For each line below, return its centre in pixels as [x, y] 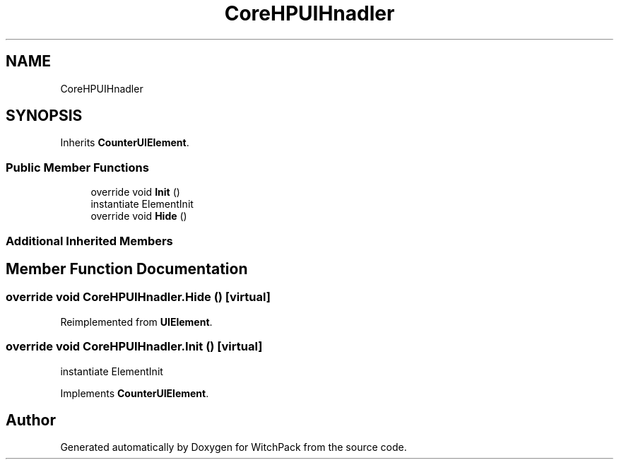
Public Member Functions [77, 167]
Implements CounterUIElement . [135, 393]
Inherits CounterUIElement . [125, 143]
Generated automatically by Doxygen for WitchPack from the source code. [234, 447]
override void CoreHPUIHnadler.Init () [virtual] [134, 347]
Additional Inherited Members [89, 241]
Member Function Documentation [127, 269]
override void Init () [135, 192]
